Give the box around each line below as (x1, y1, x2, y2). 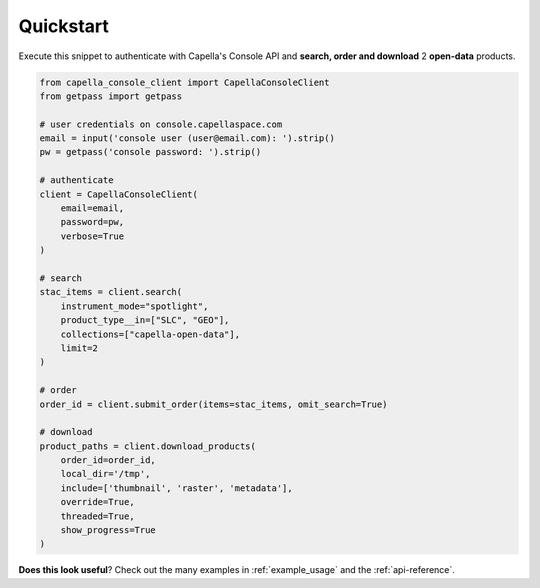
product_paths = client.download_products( (39, 440, 257, 452)
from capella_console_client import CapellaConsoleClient (39, 76, 330, 88)
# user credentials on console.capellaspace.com (39, 118, 283, 130)
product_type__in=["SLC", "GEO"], (60, 315, 230, 326)
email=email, (60, 203, 125, 214)
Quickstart (18, 15, 110, 37)
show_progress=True (60, 525, 157, 536)
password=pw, (60, 216, 125, 228)
